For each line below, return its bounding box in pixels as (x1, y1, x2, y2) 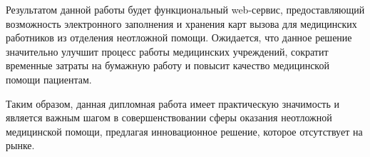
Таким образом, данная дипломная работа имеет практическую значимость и (6, 96, 339, 111)
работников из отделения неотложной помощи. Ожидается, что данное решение (6, 30, 352, 45)
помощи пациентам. (6, 71, 92, 86)
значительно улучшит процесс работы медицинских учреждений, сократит (6, 44, 329, 59)
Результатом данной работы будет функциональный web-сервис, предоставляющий (6, 2, 365, 16)
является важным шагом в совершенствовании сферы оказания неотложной (6, 110, 332, 125)
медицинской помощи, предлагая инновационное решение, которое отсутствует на (6, 123, 363, 138)
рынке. (6, 138, 35, 153)
